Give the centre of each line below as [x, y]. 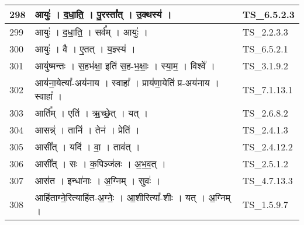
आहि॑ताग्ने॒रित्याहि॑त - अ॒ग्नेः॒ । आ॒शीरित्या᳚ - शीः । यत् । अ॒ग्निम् [133, 197]
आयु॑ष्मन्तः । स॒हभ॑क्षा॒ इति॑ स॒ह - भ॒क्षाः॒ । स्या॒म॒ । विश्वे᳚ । [125, 66]
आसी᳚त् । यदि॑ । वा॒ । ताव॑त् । [87, 147]
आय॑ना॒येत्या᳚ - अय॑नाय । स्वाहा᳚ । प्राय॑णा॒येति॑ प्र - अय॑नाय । [127, 82]
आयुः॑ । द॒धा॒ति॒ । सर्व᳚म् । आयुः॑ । [91, 32]
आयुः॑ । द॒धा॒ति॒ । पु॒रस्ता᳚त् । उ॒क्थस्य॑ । [103, 14]
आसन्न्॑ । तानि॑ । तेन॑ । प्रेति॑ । [87, 130]
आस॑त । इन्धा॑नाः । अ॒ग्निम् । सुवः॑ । [98, 180]
